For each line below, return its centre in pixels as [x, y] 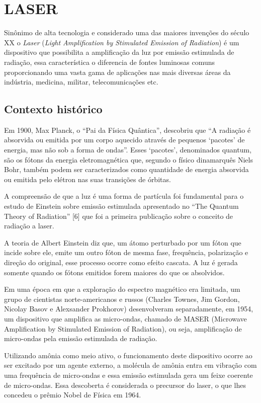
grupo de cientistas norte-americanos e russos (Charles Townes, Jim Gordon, [122, 299]
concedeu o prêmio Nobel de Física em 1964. [73, 395]
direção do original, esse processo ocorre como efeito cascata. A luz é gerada [121, 262]
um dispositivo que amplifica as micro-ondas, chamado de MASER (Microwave [125, 318]
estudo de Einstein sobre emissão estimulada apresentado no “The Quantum [121, 206]
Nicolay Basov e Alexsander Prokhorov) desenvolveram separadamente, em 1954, [129, 309]
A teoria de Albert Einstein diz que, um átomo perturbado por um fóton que [123, 242]
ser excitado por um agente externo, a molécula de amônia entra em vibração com [130, 365]
